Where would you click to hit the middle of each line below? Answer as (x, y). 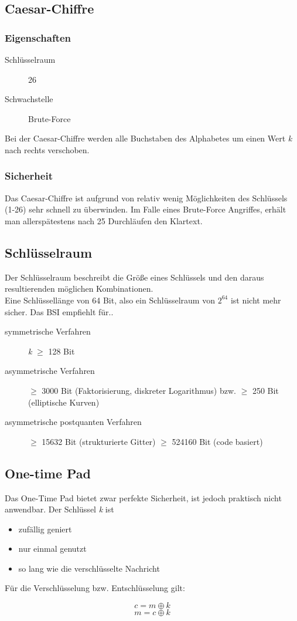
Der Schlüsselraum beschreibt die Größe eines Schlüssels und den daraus (134, 277)
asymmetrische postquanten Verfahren (73, 422)
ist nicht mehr (256, 300)
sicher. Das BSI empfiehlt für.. (59, 311)
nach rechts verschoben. (47, 149)
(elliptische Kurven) (64, 402)
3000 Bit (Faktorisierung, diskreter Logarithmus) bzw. (139, 390)
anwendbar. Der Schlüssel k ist (59, 509)
